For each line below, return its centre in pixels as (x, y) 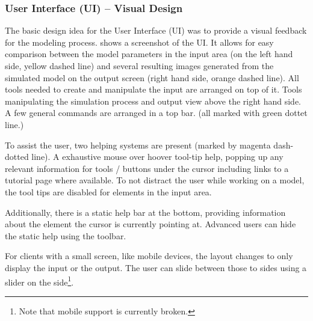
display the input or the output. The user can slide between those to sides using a (156, 267)
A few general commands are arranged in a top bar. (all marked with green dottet (156, 113)
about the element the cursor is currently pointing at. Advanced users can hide (150, 224)
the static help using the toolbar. (66, 235)
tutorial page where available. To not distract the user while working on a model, (155, 180)
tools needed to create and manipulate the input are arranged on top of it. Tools (153, 89)
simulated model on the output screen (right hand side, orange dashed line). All (152, 77)
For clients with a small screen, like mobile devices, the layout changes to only (149, 256)
